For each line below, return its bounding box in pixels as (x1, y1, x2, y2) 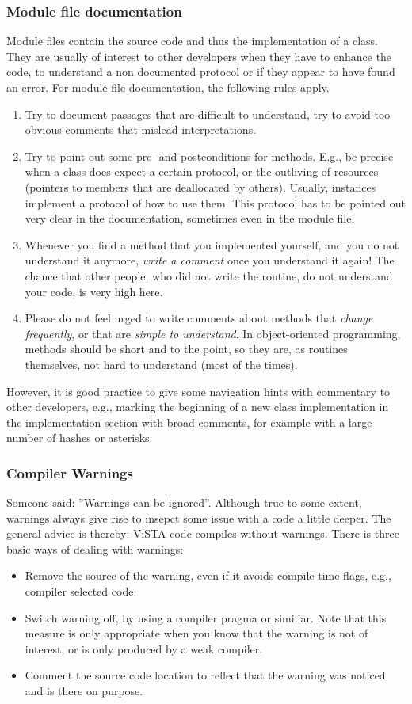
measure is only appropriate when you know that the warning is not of (25, 625, 368, 641)
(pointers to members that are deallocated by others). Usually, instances (25, 178, 376, 195)
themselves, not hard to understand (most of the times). (25, 356, 298, 372)
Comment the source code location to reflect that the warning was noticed (25, 667, 386, 683)
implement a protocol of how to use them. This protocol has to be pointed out (25, 194, 406, 211)
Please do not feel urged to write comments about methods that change (25, 310, 373, 326)
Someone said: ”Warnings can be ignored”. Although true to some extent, (6, 494, 362, 511)
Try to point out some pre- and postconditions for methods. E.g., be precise (25, 147, 394, 164)
